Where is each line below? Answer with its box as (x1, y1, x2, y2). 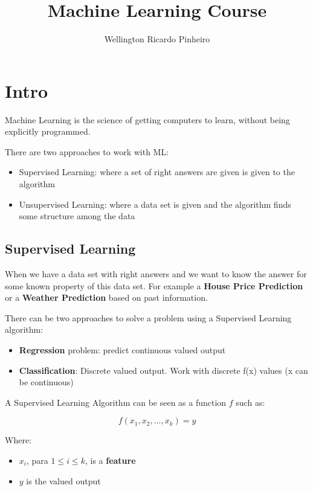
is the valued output (26, 474, 101, 487)
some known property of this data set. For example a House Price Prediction (5, 279, 303, 292)
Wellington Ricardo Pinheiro (104, 33, 210, 45)
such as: (236, 396, 265, 408)
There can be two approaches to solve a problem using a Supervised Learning (5, 311, 292, 324)
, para (26, 454, 48, 466)
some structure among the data (19, 210, 135, 222)
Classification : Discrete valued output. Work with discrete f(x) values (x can (19, 364, 308, 376)
